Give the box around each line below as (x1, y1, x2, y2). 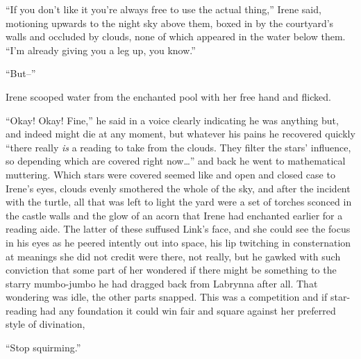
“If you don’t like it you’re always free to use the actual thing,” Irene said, (6, 2, 321, 16)
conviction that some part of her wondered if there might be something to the (6, 262, 337, 277)
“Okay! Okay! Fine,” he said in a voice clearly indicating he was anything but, (6, 112, 339, 127)
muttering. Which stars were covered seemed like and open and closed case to (6, 167, 335, 181)
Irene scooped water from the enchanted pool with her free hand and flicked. (6, 89, 331, 103)
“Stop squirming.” (6, 340, 81, 355)
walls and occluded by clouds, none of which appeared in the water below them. (6, 29, 346, 44)
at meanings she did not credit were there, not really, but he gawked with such (6, 249, 341, 263)
